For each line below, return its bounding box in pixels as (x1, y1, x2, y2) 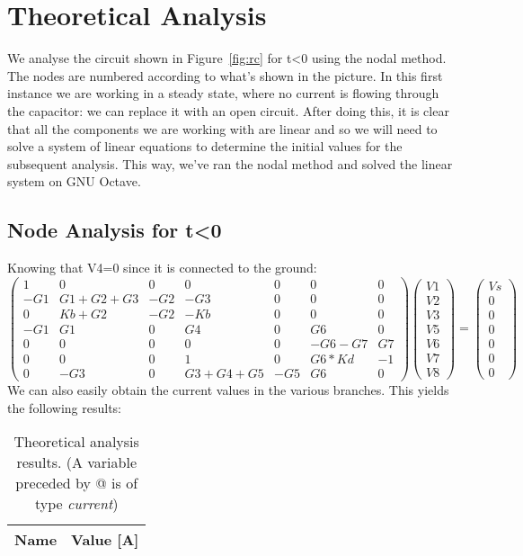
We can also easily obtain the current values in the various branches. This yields (7, 380, 449, 399)
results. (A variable (16, 452, 137, 473)
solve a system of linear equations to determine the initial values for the (7, 137, 403, 156)
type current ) (34, 493, 119, 515)
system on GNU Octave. (7, 172, 141, 191)
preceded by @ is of (15, 472, 138, 494)
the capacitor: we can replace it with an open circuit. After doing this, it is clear (7, 101, 449, 120)
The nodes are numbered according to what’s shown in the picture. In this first (7, 66, 443, 85)
